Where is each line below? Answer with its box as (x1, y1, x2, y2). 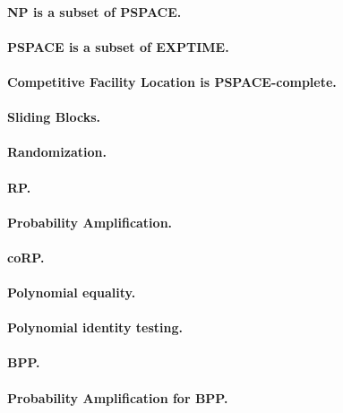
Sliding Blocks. (7, 108, 101, 126)
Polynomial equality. (7, 283, 136, 302)
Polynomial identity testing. (7, 318, 183, 337)
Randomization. (7, 142, 107, 161)
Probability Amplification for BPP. (7, 388, 228, 407)
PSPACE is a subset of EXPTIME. (7, 37, 229, 56)
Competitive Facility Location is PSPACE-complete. (7, 72, 337, 90)
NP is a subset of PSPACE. (7, 2, 182, 21)
